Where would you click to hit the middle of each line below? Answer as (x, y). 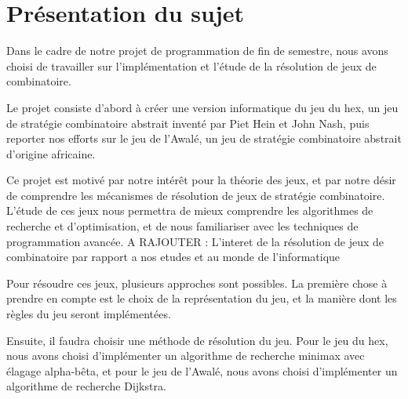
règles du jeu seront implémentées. (89, 314)
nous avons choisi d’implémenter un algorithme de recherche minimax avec (186, 355)
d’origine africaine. (51, 153)
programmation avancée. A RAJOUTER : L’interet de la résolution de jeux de (195, 241)
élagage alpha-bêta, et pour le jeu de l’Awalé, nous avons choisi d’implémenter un (202, 370)
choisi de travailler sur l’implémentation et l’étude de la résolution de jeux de (191, 65)
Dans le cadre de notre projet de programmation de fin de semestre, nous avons (197, 51)
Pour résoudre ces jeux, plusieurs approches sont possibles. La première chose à (197, 283)
